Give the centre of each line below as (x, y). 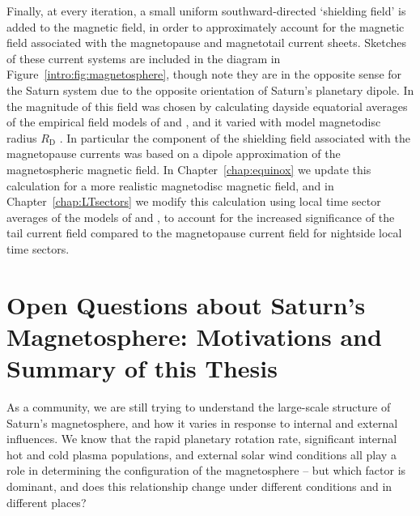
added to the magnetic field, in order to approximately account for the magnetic (206, 26)
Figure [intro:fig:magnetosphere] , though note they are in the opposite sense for (204, 74)
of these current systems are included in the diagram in (144, 58)
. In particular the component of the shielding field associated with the (235, 137)
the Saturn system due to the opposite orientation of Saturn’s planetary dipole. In (210, 90)
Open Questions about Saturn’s (186, 304)
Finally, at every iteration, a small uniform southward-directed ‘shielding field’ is (206, 11)
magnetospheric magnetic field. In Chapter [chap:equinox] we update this (189, 169)
